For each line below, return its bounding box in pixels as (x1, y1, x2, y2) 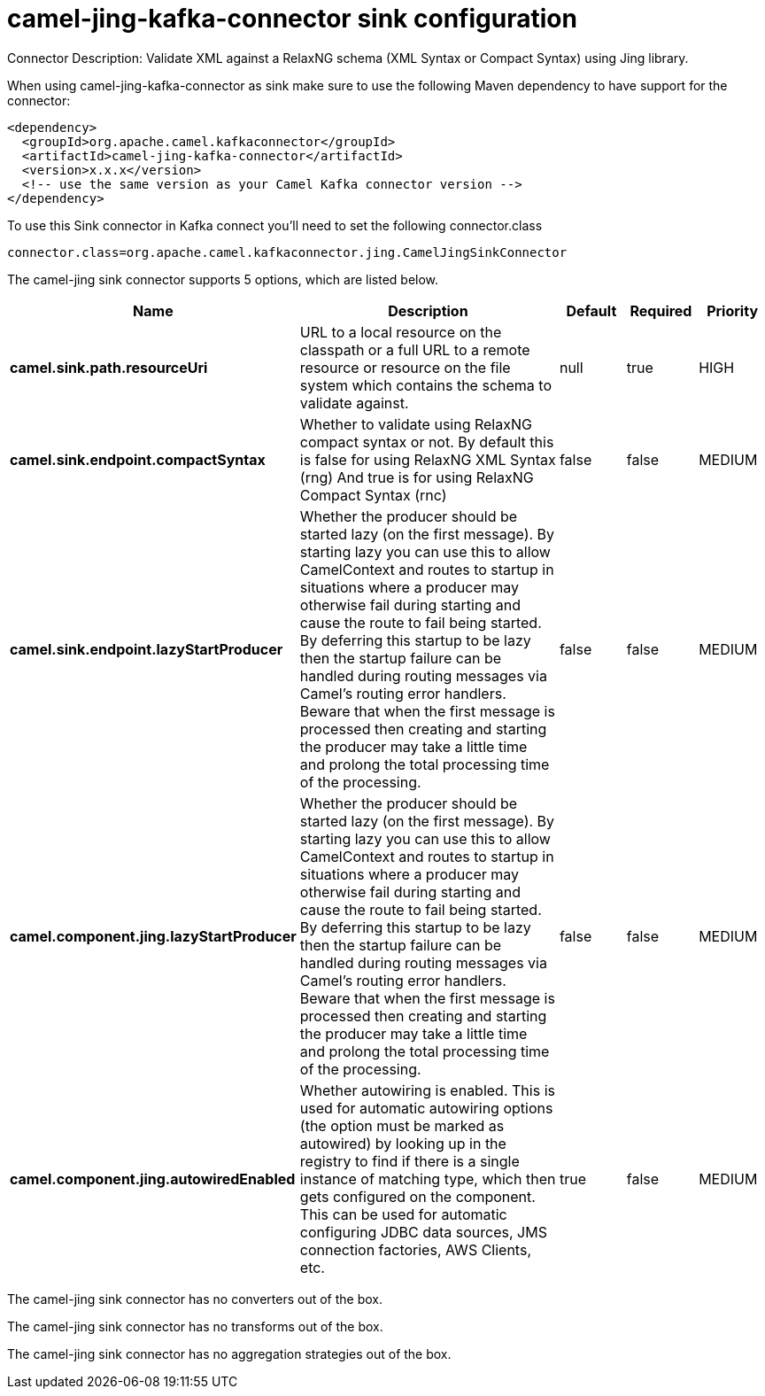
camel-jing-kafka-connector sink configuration (7, 4, 577, 34)
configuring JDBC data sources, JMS (299, 1222, 547, 1241)
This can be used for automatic (299, 1205, 507, 1223)
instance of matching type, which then (299, 1169, 556, 1188)
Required (630, 301, 692, 320)
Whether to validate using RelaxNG (299, 415, 532, 433)
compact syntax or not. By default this (299, 432, 554, 451)
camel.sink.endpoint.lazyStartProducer (10, 640, 283, 658)
